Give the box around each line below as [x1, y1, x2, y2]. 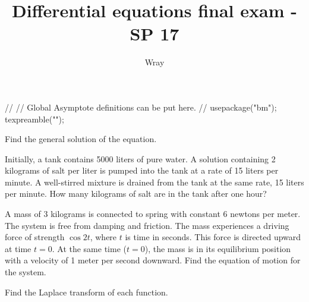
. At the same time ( [52, 242, 127, 254]
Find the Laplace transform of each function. [5, 285, 168, 298]
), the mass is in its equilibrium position [144, 242, 291, 254]
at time [5, 242, 31, 254]
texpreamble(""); [5, 112, 64, 125]
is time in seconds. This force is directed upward [125, 231, 301, 243]
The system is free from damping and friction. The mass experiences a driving [5, 219, 289, 231]
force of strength [5, 231, 65, 243]
